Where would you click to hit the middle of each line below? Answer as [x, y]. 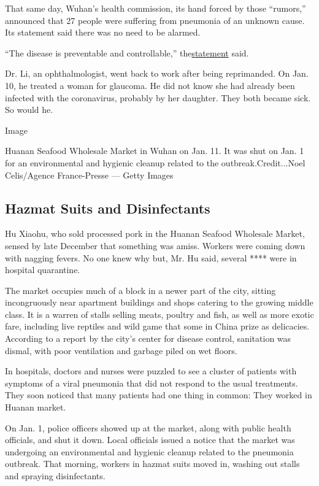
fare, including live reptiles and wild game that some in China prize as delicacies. [157, 326]
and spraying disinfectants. [55, 476]
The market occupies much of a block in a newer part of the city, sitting [140, 290]
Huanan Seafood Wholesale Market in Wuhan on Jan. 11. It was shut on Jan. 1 [155, 151]
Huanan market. [36, 407]
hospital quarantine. [43, 270]
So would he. [29, 110]
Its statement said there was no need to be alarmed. [103, 32]
